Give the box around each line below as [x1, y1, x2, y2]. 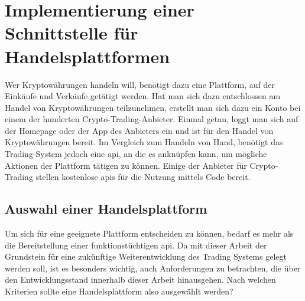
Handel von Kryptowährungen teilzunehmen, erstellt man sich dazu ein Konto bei [5, 101, 301, 113]
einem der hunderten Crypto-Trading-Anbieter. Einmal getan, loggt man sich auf [5, 113, 298, 125]
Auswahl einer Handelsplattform [5, 199, 207, 218]
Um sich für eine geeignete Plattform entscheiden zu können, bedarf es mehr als [5, 227, 294, 240]
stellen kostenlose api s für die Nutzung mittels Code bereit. [35, 171, 251, 183]
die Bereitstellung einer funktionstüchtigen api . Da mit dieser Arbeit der [5, 238, 267, 251]
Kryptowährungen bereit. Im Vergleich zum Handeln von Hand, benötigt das [5, 136, 283, 148]
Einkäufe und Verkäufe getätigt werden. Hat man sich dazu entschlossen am [5, 90, 281, 102]
